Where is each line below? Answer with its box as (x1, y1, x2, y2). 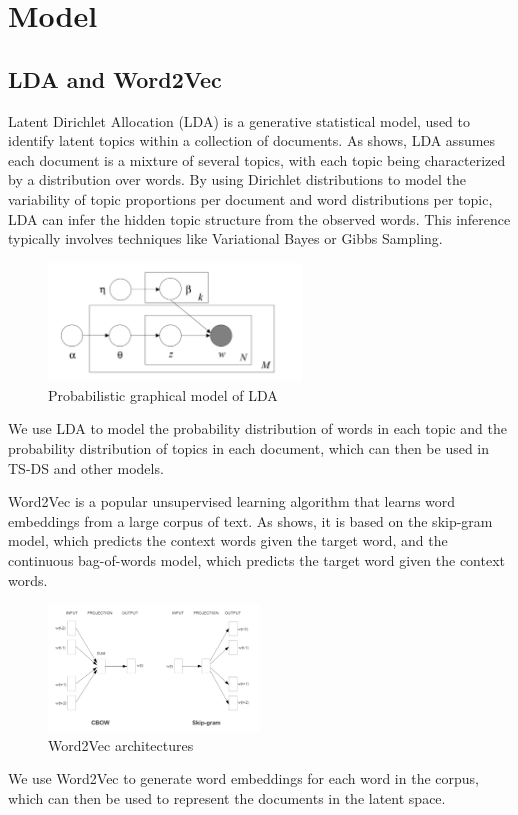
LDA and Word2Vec (8, 63, 222, 94)
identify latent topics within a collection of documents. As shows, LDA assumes (8, 130, 496, 151)
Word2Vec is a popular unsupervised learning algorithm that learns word (8, 491, 456, 512)
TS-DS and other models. (8, 457, 164, 478)
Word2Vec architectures (48, 734, 194, 755)
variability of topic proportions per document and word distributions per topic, (8, 188, 493, 209)
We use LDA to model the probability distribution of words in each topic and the (8, 418, 507, 439)
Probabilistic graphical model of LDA (48, 384, 278, 405)
